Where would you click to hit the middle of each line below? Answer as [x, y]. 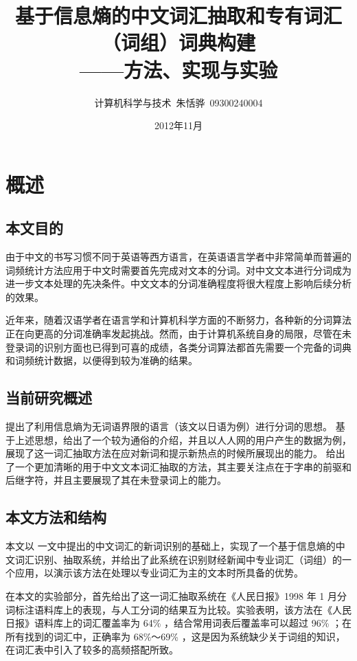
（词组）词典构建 [178, 42]
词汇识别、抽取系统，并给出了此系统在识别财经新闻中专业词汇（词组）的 [178, 559]
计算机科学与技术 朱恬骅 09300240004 [178, 102]
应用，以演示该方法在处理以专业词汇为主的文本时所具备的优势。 [159, 573]
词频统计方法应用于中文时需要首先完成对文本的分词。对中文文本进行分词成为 [178, 270]
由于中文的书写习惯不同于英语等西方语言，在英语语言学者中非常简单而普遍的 [178, 257]
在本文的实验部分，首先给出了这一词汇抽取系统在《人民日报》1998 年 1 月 [171, 595]
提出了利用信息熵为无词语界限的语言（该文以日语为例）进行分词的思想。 [169, 426]
